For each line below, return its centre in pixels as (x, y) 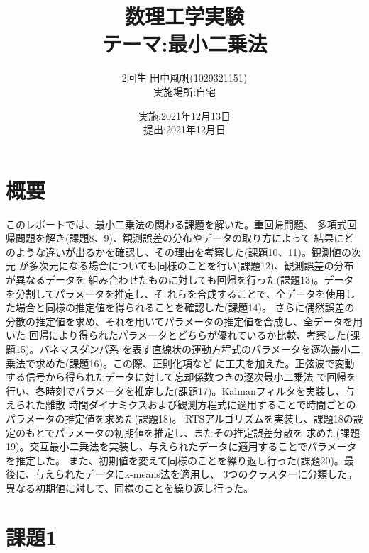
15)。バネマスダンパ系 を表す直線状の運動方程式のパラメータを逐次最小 (183, 348)
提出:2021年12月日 (184, 129)
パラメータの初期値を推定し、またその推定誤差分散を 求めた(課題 (207, 432)
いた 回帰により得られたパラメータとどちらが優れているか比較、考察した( (178, 335)
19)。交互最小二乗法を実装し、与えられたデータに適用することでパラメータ (181, 446)
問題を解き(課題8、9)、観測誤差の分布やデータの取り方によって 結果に (180, 238)
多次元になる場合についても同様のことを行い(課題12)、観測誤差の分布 (191, 266)
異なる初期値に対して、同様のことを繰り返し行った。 (130, 487)
